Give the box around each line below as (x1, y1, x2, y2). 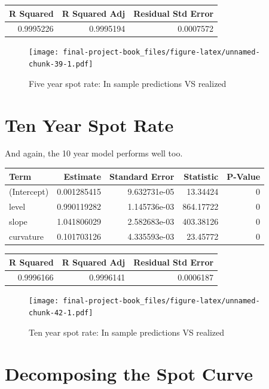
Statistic (184, 170, 219, 182)
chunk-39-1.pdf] (29, 60, 93, 69)
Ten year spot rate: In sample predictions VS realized (29, 325, 225, 338)
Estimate (63, 170, 102, 182)
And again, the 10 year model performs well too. (5, 147, 183, 159)
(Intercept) (9, 185, 49, 198)
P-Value (227, 170, 261, 182)
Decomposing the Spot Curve (5, 361, 253, 385)
